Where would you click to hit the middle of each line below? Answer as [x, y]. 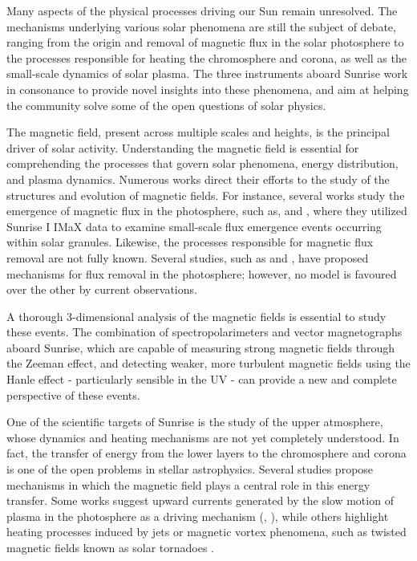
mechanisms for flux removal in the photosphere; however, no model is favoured [202, 273]
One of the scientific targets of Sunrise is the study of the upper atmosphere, [195, 422]
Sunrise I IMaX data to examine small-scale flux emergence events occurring [194, 226]
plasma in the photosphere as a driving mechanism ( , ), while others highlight [198, 516]
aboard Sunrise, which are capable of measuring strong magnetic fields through [200, 347]
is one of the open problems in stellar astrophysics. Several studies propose [190, 469]
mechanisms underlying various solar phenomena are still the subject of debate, [201, 26]
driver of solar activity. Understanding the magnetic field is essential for [183, 147]
